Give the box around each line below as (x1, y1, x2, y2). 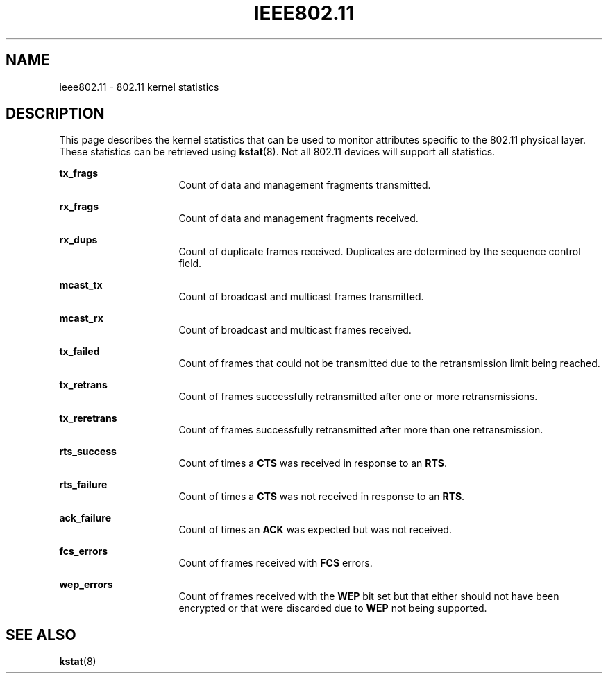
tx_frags (59, 167, 99, 180)
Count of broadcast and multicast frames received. (178, 324, 412, 336)
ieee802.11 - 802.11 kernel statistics (59, 80, 219, 93)
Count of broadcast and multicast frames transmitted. (178, 291, 424, 303)
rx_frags (59, 200, 99, 213)
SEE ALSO (6, 626, 76, 644)
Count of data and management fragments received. (178, 212, 419, 225)
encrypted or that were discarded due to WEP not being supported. (178, 602, 487, 614)
